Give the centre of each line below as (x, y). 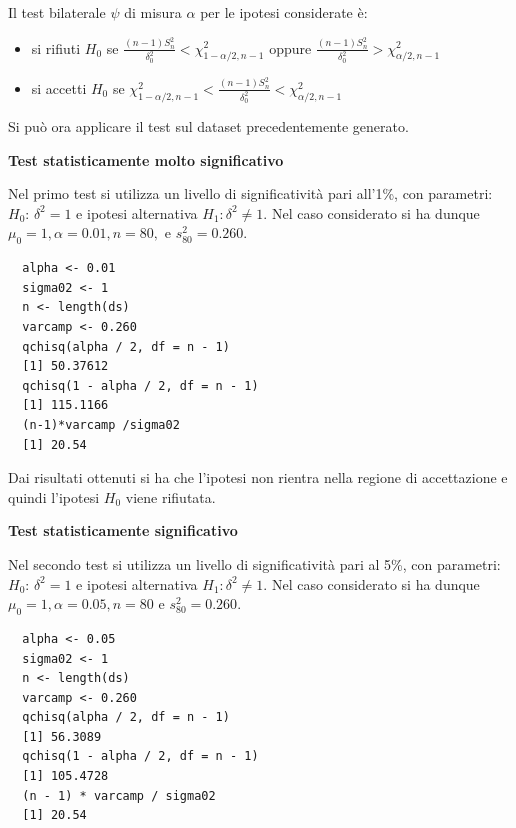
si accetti (59, 87)
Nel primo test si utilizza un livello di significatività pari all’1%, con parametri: (250, 193)
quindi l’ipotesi (54, 496)
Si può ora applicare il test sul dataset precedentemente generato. (208, 126)
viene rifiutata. (170, 496)
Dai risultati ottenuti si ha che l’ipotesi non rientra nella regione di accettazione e (258, 477)
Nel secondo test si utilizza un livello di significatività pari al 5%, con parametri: (254, 563)
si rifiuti (56, 47)
